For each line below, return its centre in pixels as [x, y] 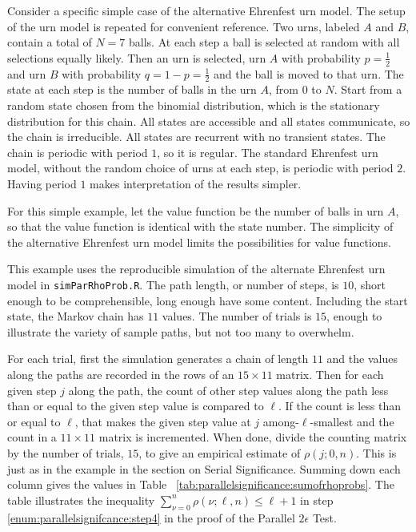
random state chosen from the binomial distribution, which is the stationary [194, 105]
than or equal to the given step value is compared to [136, 406]
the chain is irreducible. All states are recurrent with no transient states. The [196, 137]
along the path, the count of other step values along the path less [228, 390]
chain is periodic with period [78, 152]
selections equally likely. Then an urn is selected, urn [137, 57]
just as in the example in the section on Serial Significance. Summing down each [204, 468]
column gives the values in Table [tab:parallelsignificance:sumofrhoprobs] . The [201, 484]
